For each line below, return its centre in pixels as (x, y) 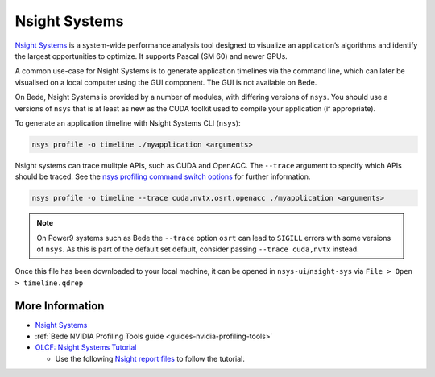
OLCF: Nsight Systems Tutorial (86, 347)
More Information (60, 306)
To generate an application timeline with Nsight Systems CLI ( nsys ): (128, 123)
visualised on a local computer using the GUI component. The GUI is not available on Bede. (166, 82)
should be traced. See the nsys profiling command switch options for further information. (163, 176)
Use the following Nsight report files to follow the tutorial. (150, 358)
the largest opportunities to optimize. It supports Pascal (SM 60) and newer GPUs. (151, 56)
